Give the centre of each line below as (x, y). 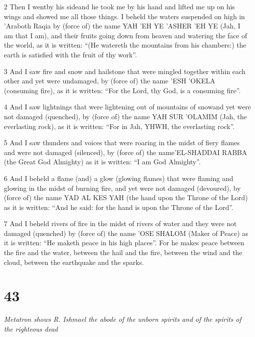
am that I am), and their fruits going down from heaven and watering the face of (126, 35)
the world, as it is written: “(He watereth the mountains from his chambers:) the (125, 45)
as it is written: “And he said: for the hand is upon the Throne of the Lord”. (119, 207)
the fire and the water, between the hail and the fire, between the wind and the (123, 252)
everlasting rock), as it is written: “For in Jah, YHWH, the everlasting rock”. (119, 126)
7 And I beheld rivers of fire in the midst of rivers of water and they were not (120, 223)
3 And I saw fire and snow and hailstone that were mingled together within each (125, 71)
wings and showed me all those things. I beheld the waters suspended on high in (125, 16)
